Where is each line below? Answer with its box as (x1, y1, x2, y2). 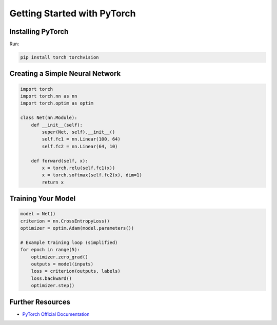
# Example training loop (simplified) (20, 239, 118, 246)
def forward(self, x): (31, 158, 88, 164)
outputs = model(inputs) (31, 261, 94, 267)
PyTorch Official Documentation (22, 311, 90, 317)
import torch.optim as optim (20, 100, 94, 106)
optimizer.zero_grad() (31, 254, 88, 260)
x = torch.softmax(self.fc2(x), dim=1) (42, 172, 142, 178)
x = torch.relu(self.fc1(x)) (42, 165, 115, 171)
